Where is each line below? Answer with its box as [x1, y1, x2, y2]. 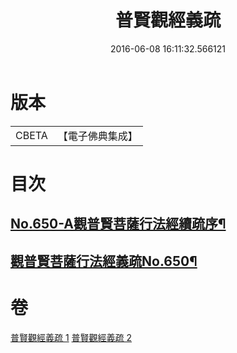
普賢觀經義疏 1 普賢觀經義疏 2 [10, 331, 133, 343]
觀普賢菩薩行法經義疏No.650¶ [10, 252, 198, 270]
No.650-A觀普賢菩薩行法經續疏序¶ [10, 216, 227, 233]
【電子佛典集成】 [57, 129, 138, 143]
